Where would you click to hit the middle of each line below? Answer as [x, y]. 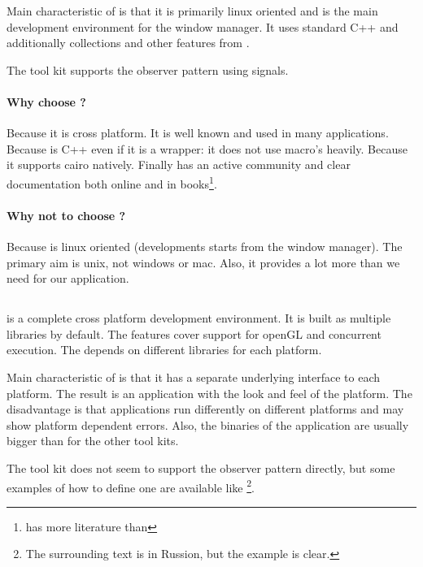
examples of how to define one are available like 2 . [131, 486]
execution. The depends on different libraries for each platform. [164, 350]
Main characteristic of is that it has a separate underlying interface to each [193, 377]
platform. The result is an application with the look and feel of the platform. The [209, 393]
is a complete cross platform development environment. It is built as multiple [199, 318]
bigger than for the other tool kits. [93, 441]
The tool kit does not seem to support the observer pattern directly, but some [201, 467]
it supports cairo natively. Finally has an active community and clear [179, 164]
